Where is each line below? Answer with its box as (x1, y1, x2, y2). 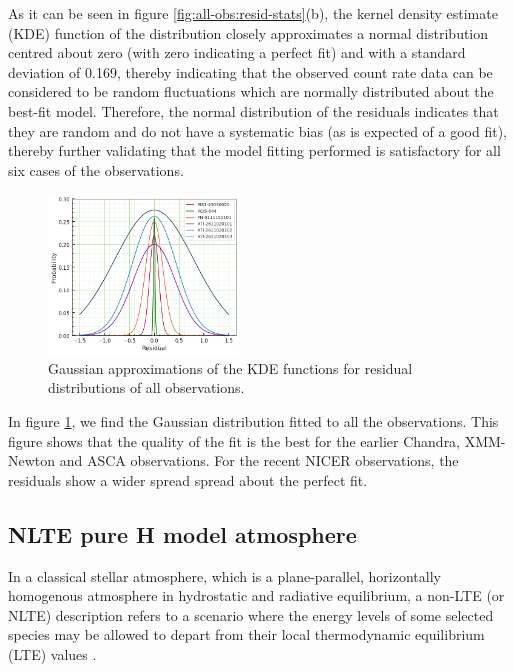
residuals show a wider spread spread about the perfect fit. (8, 469, 368, 490)
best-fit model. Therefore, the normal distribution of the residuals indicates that (8, 100, 499, 121)
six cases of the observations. (8, 159, 184, 180)
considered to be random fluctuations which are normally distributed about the (8, 81, 494, 102)
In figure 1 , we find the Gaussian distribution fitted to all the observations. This (8, 410, 499, 431)
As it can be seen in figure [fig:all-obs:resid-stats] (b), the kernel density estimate (8, 3, 498, 23)
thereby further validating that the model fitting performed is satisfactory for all (8, 140, 501, 161)
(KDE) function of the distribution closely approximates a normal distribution (8, 22, 489, 43)
